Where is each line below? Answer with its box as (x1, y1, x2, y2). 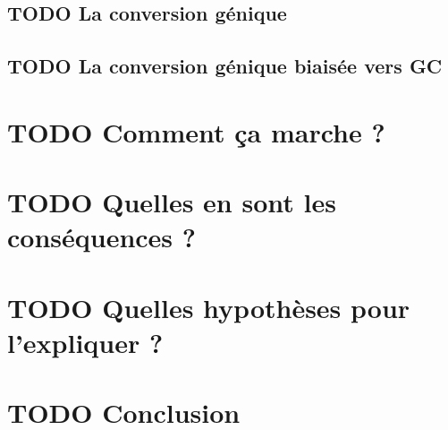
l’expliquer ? (7, 323, 164, 360)
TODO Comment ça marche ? (7, 113, 385, 150)
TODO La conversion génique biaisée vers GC (7, 52, 443, 80)
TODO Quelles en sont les (7, 184, 336, 220)
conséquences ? (7, 219, 197, 255)
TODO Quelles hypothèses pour (7, 288, 410, 325)
